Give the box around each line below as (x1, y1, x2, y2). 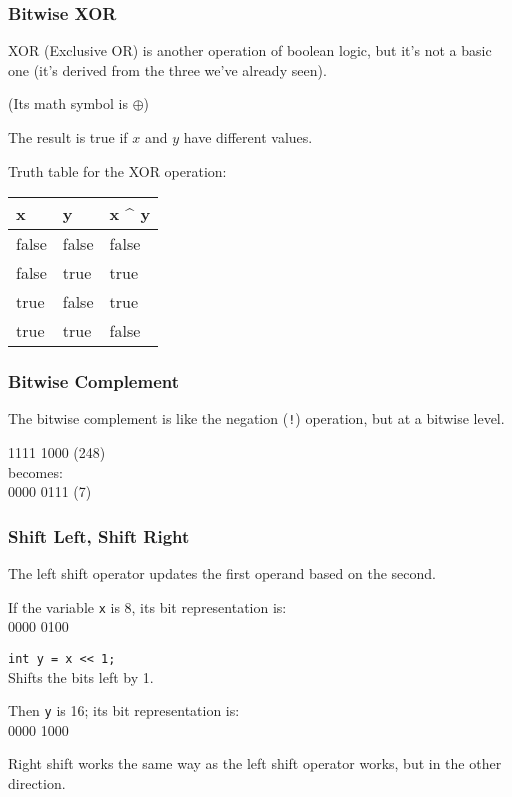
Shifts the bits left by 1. (8, 666, 154, 687)
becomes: (8, 461, 63, 482)
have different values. (183, 127, 313, 147)
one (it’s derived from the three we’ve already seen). (8, 59, 327, 80)
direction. (8, 773, 66, 793)
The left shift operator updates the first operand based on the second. (8, 563, 436, 584)
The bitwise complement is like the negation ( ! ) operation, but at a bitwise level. (8, 408, 505, 429)
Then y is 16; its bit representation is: (8, 700, 240, 721)
